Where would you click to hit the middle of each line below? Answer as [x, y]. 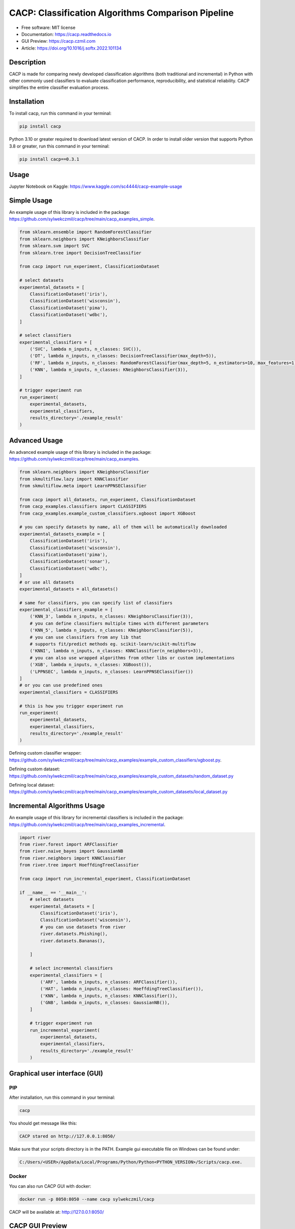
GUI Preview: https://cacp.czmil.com [59, 41]
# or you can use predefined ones [61, 685]
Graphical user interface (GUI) [56, 1073]
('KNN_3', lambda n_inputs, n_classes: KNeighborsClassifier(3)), [112, 616]
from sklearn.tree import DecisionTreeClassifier [80, 253]
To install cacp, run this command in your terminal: [60, 114]
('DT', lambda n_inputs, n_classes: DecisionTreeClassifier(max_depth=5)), [123, 356]
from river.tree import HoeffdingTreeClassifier [79, 865]
